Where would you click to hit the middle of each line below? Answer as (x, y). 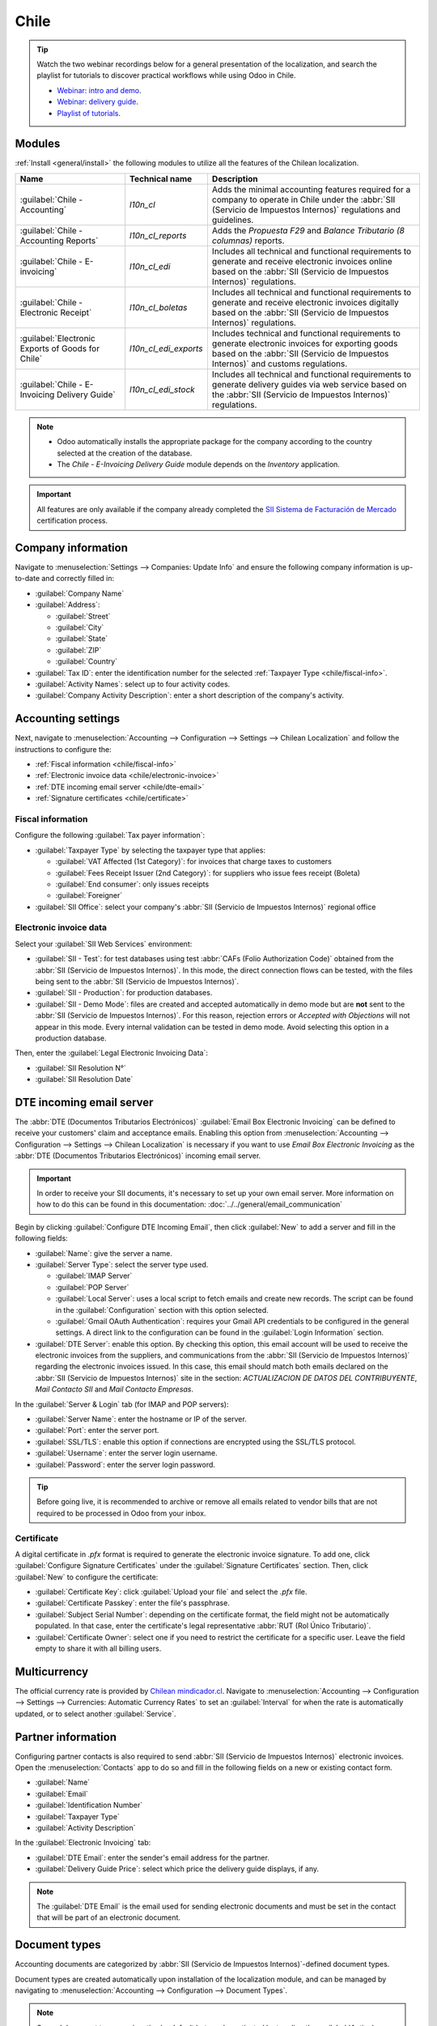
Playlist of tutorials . (89, 113)
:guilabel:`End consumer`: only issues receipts (132, 884)
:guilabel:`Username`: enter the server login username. (126, 1453)
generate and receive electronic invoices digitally (305, 302)
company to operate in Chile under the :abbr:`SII (303, 199)
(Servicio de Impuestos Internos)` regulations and (306, 209)
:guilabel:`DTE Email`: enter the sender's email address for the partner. (153, 1857)
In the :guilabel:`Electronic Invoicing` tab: (83, 1843)
